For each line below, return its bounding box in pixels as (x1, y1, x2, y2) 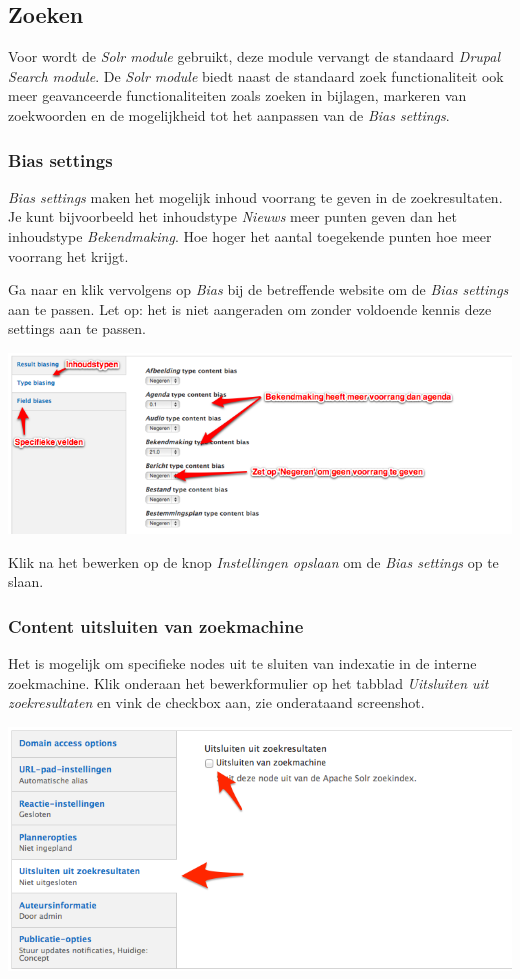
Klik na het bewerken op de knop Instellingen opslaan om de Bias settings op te (8, 551, 499, 572)
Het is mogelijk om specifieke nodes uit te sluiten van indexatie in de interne (8, 653, 477, 673)
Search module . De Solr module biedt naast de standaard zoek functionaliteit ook (8, 65, 504, 86)
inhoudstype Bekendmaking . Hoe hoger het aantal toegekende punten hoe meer (8, 225, 492, 246)
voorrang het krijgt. (8, 245, 129, 266)
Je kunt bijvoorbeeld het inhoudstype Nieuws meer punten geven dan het (8, 206, 457, 227)
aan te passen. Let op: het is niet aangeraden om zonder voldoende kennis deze (8, 298, 492, 319)
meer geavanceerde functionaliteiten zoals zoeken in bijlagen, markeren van (8, 85, 467, 106)
